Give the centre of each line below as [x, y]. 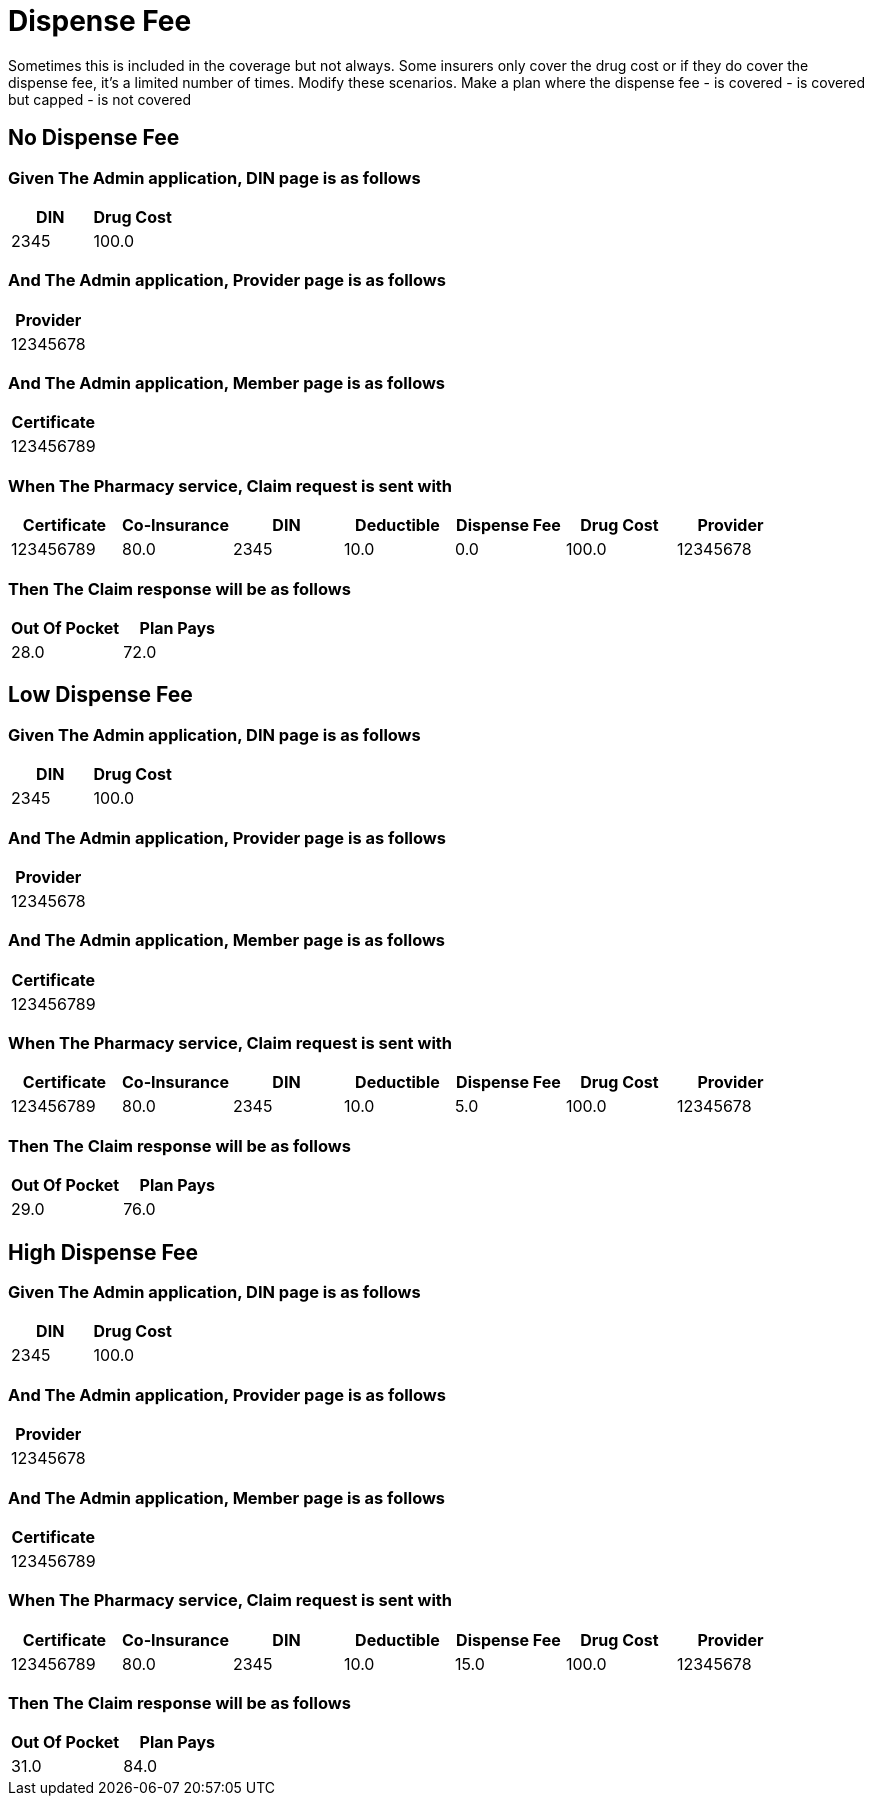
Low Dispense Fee [100, 695]
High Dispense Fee [103, 1252]
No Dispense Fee [94, 138]
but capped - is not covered [100, 99]
